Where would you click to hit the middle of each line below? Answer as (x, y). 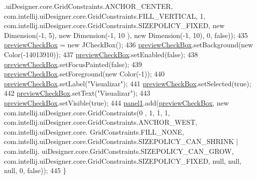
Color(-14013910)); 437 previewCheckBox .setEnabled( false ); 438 (101, 54)
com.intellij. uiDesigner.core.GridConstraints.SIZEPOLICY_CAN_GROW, (119, 151)
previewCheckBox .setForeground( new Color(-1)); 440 (84, 74)
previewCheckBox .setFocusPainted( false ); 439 (73, 64)
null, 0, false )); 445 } (35, 170)
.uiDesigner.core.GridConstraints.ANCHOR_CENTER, (88, 6)
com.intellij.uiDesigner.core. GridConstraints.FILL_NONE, (94, 131)
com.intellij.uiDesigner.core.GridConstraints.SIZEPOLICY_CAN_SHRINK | (121, 141)
